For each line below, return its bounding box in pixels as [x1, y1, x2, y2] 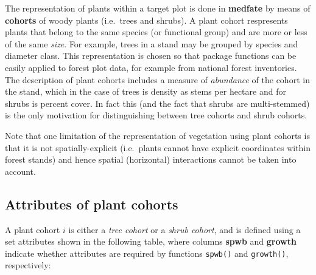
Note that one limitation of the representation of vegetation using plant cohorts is [5, 129, 310, 141]
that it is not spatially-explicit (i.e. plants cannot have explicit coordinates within [5, 141, 311, 154]
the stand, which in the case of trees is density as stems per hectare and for [5, 85, 286, 98]
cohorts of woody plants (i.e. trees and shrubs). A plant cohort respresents [5, 13, 288, 26]
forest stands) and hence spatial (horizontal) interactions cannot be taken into [5, 153, 297, 166]
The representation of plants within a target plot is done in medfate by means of [5, 2, 311, 14]
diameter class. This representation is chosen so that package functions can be [5, 49, 297, 62]
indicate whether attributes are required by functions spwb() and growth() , [5, 246, 289, 259]
